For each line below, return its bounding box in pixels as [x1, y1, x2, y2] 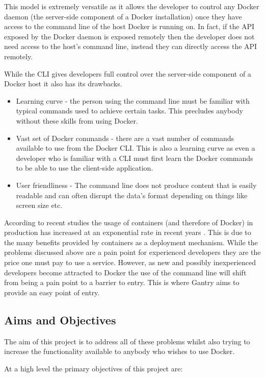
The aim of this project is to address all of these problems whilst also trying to [4, 336, 250, 346]
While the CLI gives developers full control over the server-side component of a [4, 68, 251, 79]
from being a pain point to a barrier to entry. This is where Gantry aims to [4, 277, 240, 288]
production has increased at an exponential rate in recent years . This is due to [4, 227, 251, 238]
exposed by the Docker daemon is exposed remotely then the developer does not [4, 31, 255, 41]
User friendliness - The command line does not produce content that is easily [16, 179, 257, 190]
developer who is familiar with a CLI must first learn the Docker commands [16, 152, 253, 163]
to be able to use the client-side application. [16, 162, 153, 173]
